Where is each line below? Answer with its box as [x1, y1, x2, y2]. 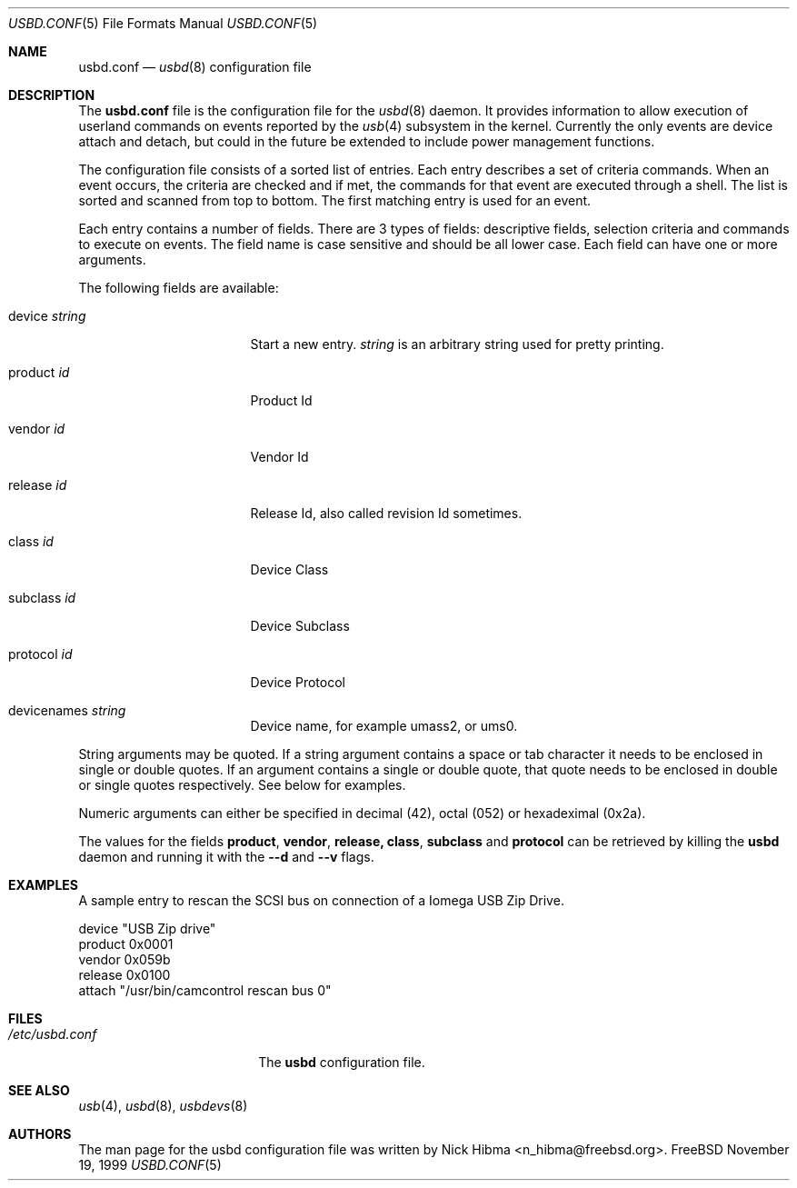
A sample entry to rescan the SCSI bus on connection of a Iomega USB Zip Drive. [78, 893, 564, 908]
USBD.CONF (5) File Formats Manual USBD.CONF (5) [8, 15, 318, 31]
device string [8, 308, 86, 324]
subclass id [8, 590, 76, 605]
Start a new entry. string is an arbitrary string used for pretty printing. [250, 336, 664, 352]
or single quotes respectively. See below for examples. [78, 777, 406, 793]
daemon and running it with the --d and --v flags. [78, 849, 374, 864]
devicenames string [8, 703, 126, 718]
